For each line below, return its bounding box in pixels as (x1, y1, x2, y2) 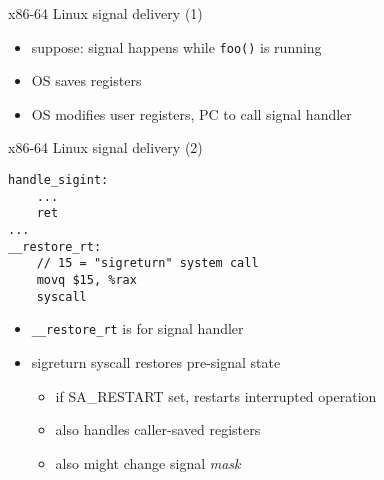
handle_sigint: (8, 173, 109, 188)
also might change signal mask (55, 452, 241, 473)
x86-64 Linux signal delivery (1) (8, 3, 203, 23)
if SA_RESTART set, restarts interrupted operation (55, 385, 377, 406)
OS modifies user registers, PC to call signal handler (31, 103, 352, 124)
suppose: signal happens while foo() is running (31, 36, 322, 57)
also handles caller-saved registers (55, 419, 261, 440)
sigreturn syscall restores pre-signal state (31, 351, 281, 372)
